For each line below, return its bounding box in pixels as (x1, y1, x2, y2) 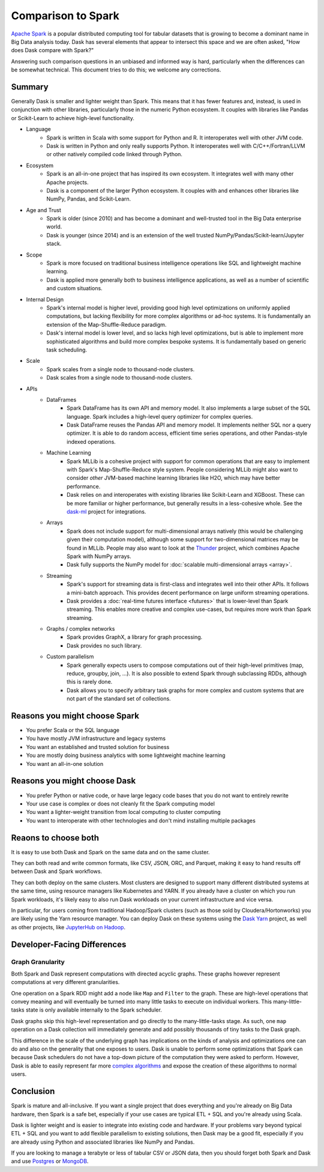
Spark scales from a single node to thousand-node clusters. (46, 365, 195, 372)
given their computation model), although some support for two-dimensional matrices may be (67, 536, 299, 543)
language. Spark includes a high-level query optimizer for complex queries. (67, 413, 253, 420)
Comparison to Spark (11, 9, 120, 22)
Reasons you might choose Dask (11, 776, 136, 786)
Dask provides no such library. (67, 642, 142, 649)
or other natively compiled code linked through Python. (46, 151, 183, 158)
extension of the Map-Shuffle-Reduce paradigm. (46, 321, 167, 328)
